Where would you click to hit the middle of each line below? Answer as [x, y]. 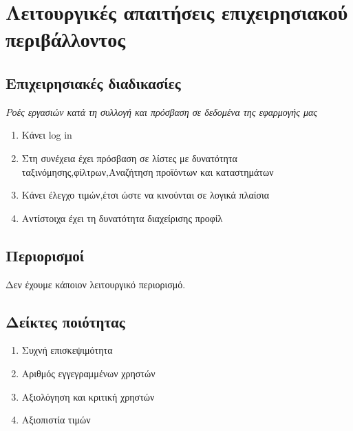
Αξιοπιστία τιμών [56, 420]
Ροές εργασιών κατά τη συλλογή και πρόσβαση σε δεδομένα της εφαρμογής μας [162, 111]
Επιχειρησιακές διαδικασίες [93, 82]
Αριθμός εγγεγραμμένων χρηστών [88, 373]
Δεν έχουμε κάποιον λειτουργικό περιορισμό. [96, 284]
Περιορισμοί [45, 255]
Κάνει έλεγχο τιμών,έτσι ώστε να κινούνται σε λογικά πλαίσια [146, 195]
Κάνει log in [47, 135]
